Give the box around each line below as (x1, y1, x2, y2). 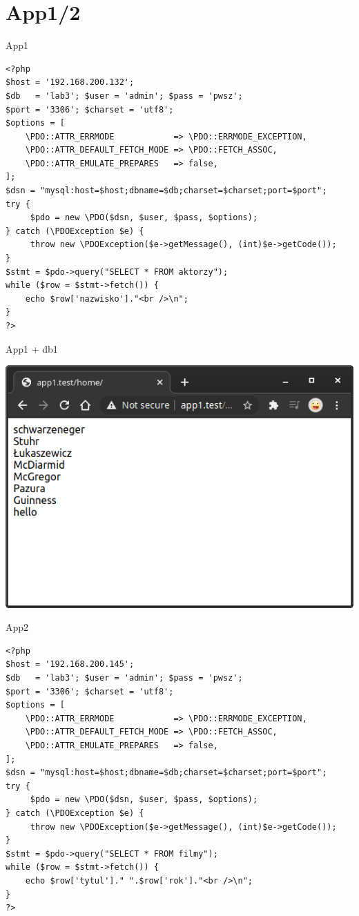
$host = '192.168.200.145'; (6, 659, 135, 670)
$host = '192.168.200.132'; (6, 77, 135, 88)
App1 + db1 (6, 341, 58, 355)
